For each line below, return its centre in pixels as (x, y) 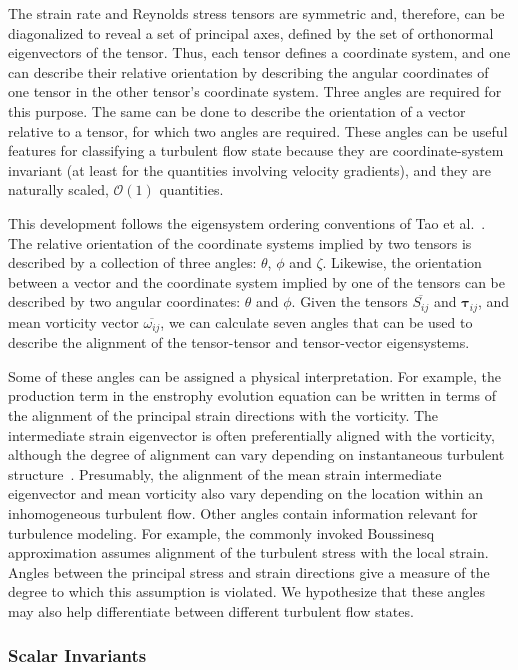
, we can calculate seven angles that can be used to (316, 321)
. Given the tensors (349, 301)
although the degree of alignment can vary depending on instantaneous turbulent (256, 454)
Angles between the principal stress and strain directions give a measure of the (249, 571)
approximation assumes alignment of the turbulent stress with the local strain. (248, 552)
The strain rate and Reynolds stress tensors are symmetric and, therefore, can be (256, 13)
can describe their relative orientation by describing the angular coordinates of (248, 71)
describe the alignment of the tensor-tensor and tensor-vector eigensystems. (239, 342)
